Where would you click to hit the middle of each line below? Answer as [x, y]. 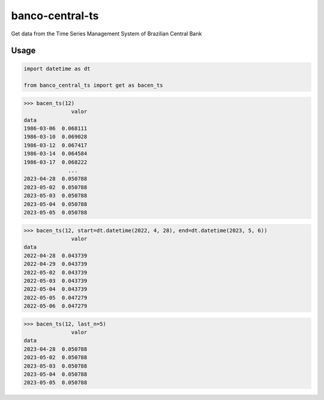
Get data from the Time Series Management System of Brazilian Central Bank [106, 34]
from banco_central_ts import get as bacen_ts [93, 85]
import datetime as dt [57, 68]
